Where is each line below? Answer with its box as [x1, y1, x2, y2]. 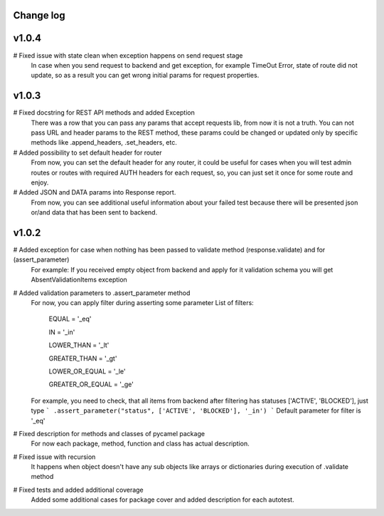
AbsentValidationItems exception [31, 275, 127, 284]
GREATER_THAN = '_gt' [48, 354, 117, 363]
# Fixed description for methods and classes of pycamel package [13, 429, 206, 438]
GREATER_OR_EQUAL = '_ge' [48, 380, 134, 388]
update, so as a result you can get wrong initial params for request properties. [31, 71, 260, 80]
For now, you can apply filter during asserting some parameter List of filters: [31, 298, 254, 306]
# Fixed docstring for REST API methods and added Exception [13, 108, 195, 117]
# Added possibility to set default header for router [13, 148, 162, 157]
